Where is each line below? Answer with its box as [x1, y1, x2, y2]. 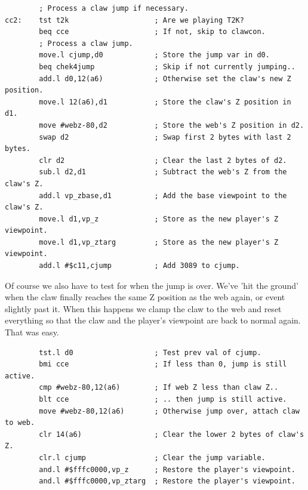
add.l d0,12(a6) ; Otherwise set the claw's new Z [39, 74, 291, 83]
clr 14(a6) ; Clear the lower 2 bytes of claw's [39, 430, 304, 439]
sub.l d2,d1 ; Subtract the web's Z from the [39, 168, 287, 177]
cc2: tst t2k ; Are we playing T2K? [5, 16, 244, 24]
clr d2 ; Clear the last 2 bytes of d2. [39, 156, 287, 165]
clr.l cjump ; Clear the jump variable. [39, 453, 266, 462]
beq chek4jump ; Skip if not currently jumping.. [39, 62, 295, 71]
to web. [5, 418, 35, 427]
